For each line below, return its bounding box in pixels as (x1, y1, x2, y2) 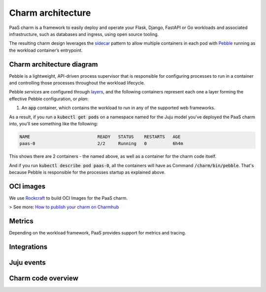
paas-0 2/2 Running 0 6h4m (19, 141, 183, 146)
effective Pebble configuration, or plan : (9, 96, 89, 102)
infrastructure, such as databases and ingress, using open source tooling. (9, 31, 159, 37)
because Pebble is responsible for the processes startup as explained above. (9, 170, 166, 175)
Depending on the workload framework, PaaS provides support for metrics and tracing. (9, 230, 186, 236)
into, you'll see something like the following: (9, 120, 98, 126)
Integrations (9, 243, 48, 251)
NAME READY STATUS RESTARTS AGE (19, 134, 181, 140)
